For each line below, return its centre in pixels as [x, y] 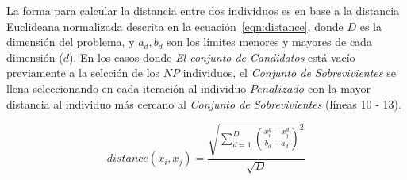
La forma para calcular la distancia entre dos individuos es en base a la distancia [203, 10]
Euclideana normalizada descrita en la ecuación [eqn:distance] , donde [175, 26]
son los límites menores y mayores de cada [269, 42]
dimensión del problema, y [71, 42]
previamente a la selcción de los [83, 73]
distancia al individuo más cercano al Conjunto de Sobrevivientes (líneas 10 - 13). [204, 103]
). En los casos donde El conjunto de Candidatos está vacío [212, 57]
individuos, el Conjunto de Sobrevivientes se [289, 73]
